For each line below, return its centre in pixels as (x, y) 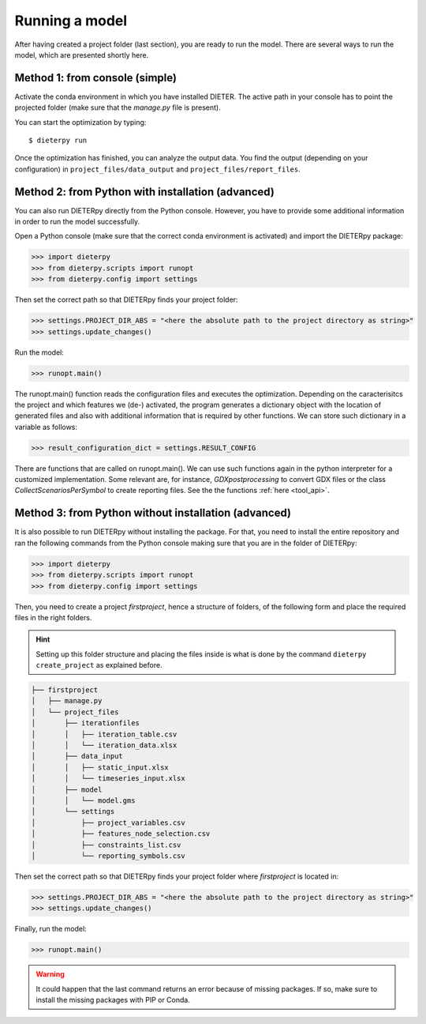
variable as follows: (46, 427)
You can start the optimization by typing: (80, 122)
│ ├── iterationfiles (85, 723)
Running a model (71, 21)
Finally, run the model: (50, 929)
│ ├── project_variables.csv (108, 823)
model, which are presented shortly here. (82, 55)
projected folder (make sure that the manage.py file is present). (118, 107)
